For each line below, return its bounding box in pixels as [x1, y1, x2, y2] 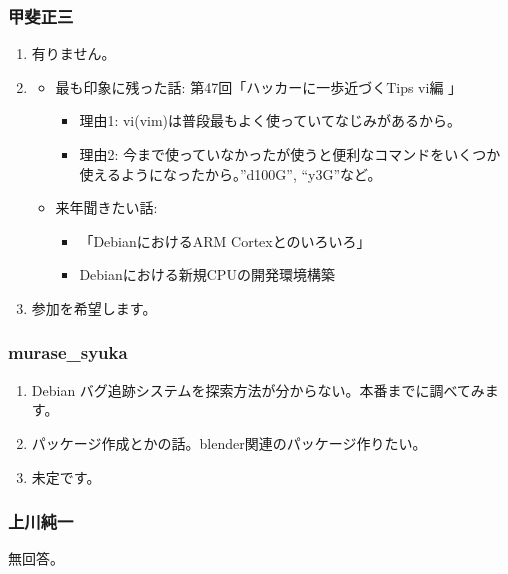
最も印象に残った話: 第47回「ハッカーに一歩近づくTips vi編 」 [55, 76, 463, 97]
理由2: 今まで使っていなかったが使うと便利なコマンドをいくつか [79, 144, 501, 164]
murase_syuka [8, 340, 128, 365]
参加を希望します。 [31, 297, 157, 318]
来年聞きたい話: [55, 197, 158, 218]
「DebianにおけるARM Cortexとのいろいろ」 [79, 230, 371, 251]
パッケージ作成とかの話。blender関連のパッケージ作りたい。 [31, 432, 427, 453]
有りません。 [31, 43, 116, 64]
